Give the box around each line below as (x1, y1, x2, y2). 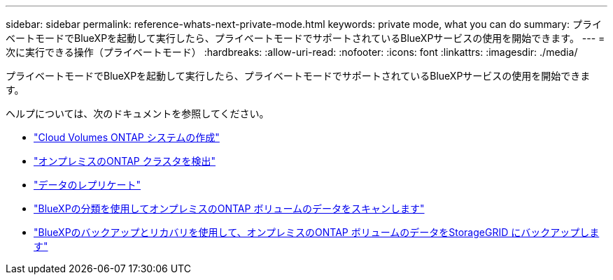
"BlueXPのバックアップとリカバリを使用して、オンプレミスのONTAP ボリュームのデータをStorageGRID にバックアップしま (34, 226, 600, 238)
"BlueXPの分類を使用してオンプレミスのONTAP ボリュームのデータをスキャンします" (34, 202, 425, 214)
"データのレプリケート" (34, 179, 141, 191)
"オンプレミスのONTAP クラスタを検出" (34, 155, 216, 167)
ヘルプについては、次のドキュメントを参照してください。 (6, 108, 269, 119)
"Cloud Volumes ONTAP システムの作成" (34, 131, 220, 143)
